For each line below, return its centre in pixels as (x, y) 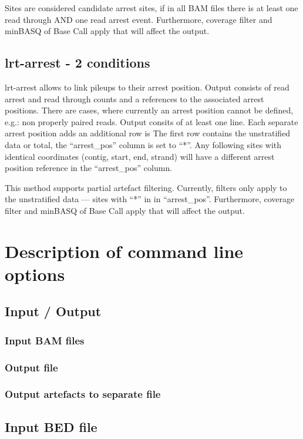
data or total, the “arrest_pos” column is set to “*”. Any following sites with (143, 144)
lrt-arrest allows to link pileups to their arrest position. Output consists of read (147, 87)
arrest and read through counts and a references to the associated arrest (134, 98)
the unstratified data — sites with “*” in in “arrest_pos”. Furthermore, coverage (150, 199)
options (35, 274)
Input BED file (51, 426)
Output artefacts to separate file (83, 394)
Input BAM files (45, 340)
